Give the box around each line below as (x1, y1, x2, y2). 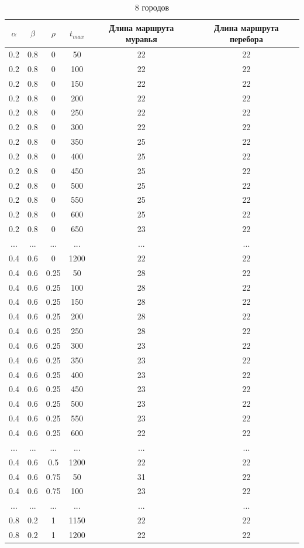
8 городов (134, 1, 170, 13)
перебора (230, 33, 263, 45)
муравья (125, 33, 157, 45)
